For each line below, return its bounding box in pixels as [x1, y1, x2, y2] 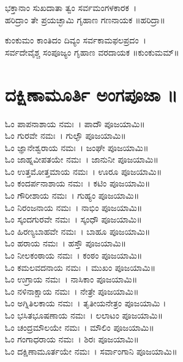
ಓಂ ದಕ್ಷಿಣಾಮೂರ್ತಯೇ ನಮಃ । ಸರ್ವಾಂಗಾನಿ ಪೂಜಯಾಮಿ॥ [5, 344, 177, 357]
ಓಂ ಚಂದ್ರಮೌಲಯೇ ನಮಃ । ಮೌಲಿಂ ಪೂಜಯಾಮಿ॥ [5, 320, 154, 333]
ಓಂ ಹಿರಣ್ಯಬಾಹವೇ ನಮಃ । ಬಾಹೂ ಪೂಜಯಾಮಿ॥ [5, 224, 151, 237]
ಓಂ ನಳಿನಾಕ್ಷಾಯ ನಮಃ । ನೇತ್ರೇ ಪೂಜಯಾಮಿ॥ [5, 284, 139, 297]
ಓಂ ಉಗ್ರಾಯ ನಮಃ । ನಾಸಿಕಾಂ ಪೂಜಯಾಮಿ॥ [5, 273, 138, 286]
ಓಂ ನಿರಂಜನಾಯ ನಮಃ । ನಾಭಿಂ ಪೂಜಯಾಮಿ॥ [5, 201, 143, 213]
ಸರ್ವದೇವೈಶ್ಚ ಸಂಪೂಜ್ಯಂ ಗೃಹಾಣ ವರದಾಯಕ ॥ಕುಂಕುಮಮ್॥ [5, 45, 179, 58]
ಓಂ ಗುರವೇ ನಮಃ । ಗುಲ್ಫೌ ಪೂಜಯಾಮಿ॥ [5, 129, 126, 142]
